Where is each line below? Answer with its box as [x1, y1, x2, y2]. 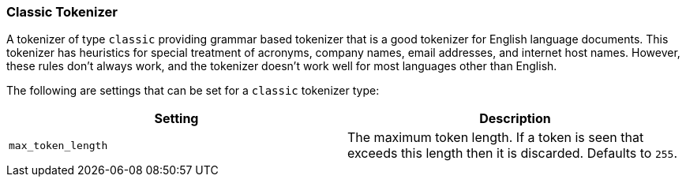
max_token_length [9, 139, 108, 151]
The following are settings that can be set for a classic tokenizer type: [6, 84, 380, 98]
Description [479, 110, 551, 127]
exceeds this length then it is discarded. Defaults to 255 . [347, 145, 678, 162]
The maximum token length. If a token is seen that [347, 129, 644, 146]
